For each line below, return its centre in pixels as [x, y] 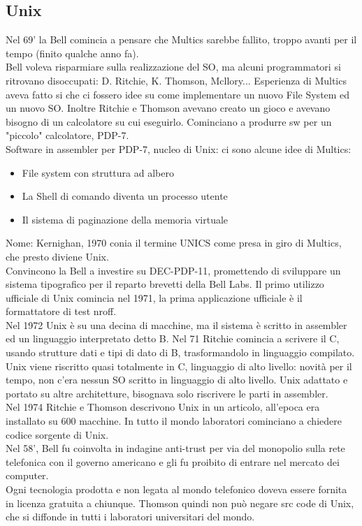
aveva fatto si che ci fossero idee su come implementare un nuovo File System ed [178, 94]
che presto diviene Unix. [57, 256]
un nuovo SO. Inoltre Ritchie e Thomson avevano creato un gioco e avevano [168, 108]
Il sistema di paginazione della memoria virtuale [125, 219]
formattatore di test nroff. [61, 311]
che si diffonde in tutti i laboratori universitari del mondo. [130, 517]
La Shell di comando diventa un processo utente [125, 196]
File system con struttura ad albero [98, 172]
